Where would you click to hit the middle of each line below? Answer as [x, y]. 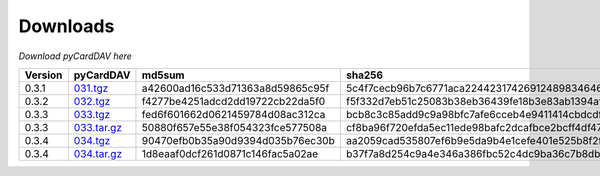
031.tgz [91, 88]
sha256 [364, 75]
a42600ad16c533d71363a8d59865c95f [235, 88]
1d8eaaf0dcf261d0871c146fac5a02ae [230, 153]
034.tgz [92, 140]
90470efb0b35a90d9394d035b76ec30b [238, 140]
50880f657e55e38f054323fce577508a [234, 127]
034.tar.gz [98, 153]
